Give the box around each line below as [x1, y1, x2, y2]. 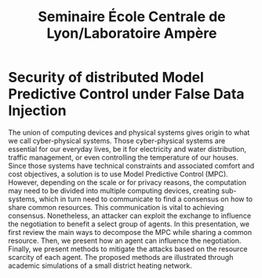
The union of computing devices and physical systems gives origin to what [8, 128, 250, 137]
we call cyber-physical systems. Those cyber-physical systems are [8, 135, 226, 145]
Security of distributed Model [8, 69, 204, 86]
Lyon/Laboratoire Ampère [46, 24, 217, 42]
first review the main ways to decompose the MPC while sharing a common [8, 227, 253, 236]
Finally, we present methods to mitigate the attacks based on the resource [8, 244, 248, 254]
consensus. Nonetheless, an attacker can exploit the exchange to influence [8, 211, 252, 220]
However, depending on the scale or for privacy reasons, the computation [8, 177, 247, 187]
